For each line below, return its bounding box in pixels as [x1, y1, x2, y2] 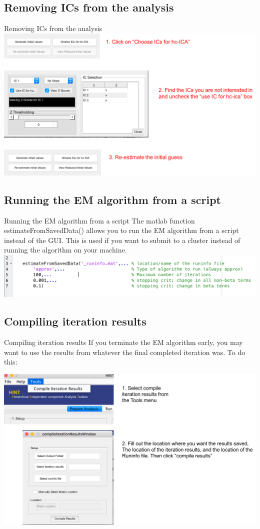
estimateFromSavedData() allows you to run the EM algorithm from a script [4, 225, 239, 235]
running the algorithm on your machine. [4, 244, 127, 255]
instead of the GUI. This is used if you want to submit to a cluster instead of [4, 234, 240, 245]
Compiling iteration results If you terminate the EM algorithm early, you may [4, 336, 243, 347]
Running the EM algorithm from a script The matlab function [4, 215, 195, 225]
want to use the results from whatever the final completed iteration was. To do [4, 346, 245, 357]
